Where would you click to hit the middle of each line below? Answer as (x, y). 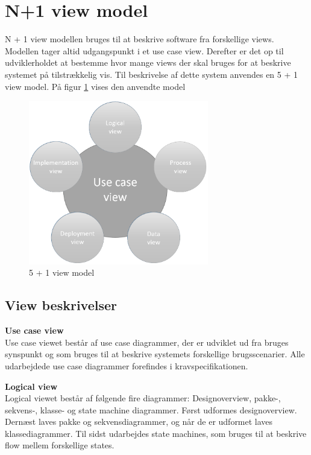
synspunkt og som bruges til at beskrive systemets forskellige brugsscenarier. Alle (155, 354)
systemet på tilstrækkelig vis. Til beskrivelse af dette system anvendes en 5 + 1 (152, 74)
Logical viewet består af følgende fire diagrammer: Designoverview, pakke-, (143, 398)
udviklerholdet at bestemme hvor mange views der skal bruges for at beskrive (148, 62)
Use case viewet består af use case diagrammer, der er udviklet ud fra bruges (147, 342)
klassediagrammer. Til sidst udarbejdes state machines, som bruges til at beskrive (156, 433)
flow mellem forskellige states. (60, 445)
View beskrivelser (61, 305)
